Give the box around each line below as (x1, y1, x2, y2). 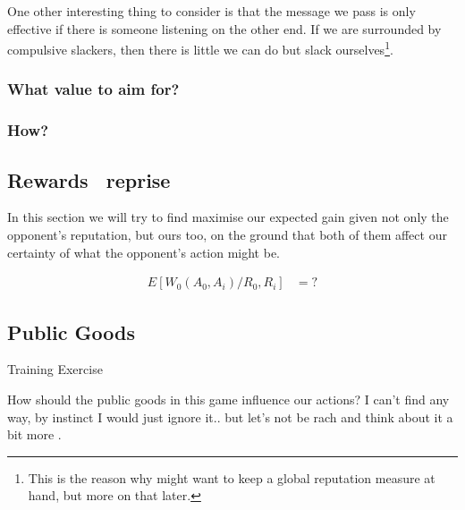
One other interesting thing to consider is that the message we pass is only (7, 2, 416, 20)
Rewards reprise (7, 166, 171, 193)
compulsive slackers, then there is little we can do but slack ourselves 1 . (7, 38, 393, 58)
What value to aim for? (7, 78, 180, 100)
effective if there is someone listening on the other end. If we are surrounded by (7, 19, 442, 38)
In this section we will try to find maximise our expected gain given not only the (7, 208, 449, 226)
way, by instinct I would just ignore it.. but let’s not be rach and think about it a (7, 407, 453, 426)
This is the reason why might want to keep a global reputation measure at (28, 468, 435, 487)
